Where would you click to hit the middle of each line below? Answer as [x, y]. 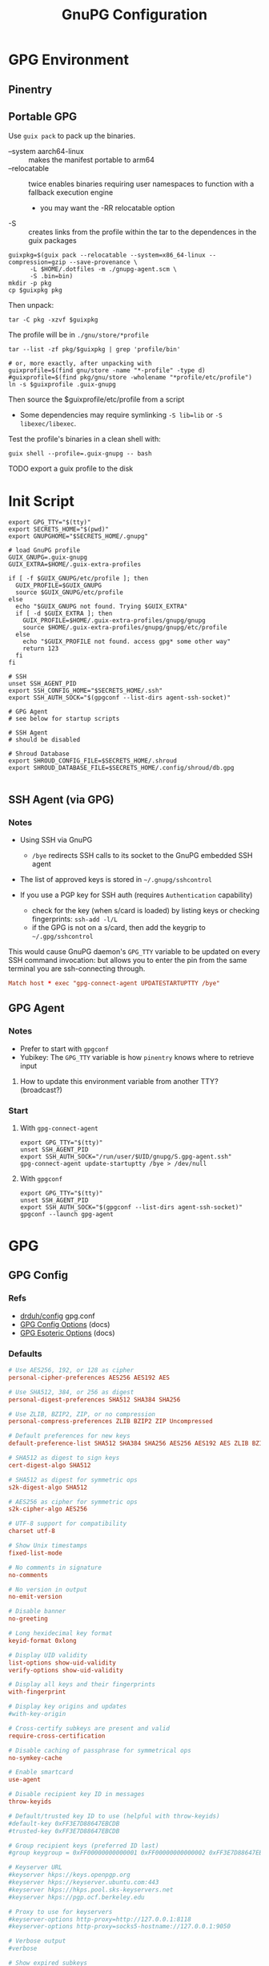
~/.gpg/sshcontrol [62, 937]
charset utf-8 [32, 1531]
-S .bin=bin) [51, 277]
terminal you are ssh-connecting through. [77, 969]
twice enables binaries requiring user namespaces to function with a [141, 184]
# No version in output [48, 1589]
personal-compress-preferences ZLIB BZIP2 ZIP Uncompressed [111, 1422]
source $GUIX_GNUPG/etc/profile [70, 593]
